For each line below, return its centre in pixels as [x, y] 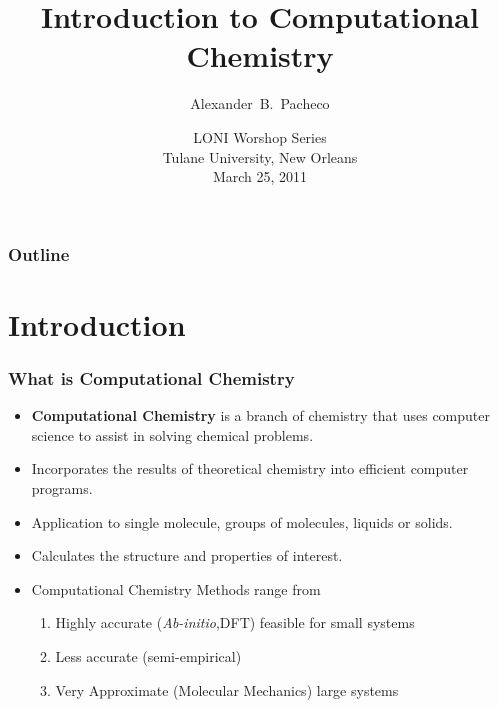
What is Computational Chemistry [151, 377]
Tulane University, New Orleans [260, 156]
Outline [39, 253]
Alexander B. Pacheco [260, 103]
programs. [62, 487]
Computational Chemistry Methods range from [176, 588]
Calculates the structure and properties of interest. [187, 555]
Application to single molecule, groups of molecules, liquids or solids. [242, 521]
